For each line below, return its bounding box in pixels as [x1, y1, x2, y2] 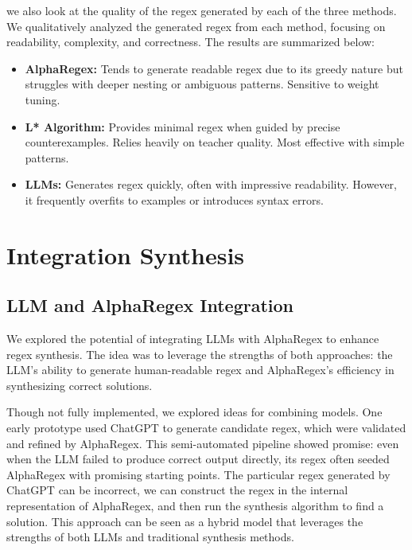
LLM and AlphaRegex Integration [6, 293, 294, 318]
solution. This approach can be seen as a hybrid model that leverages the [6, 513, 363, 529]
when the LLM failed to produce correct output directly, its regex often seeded [6, 451, 390, 467]
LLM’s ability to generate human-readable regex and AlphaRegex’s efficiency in [6, 361, 395, 378]
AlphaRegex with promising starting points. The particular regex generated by [6, 466, 391, 482]
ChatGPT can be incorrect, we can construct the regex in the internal [6, 482, 348, 498]
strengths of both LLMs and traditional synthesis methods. [6, 529, 294, 545]
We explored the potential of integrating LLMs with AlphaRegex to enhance [6, 330, 379, 347]
